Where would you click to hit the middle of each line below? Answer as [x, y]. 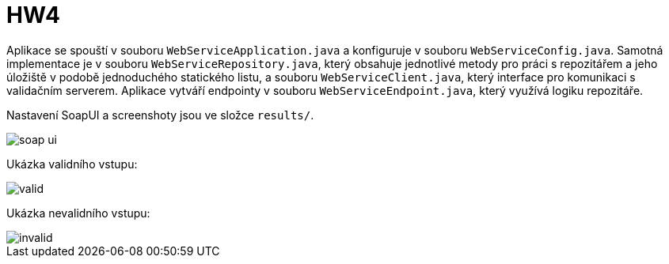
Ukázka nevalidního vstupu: [78, 213]
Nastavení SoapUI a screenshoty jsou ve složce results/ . [160, 115]
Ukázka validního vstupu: [72, 164]
